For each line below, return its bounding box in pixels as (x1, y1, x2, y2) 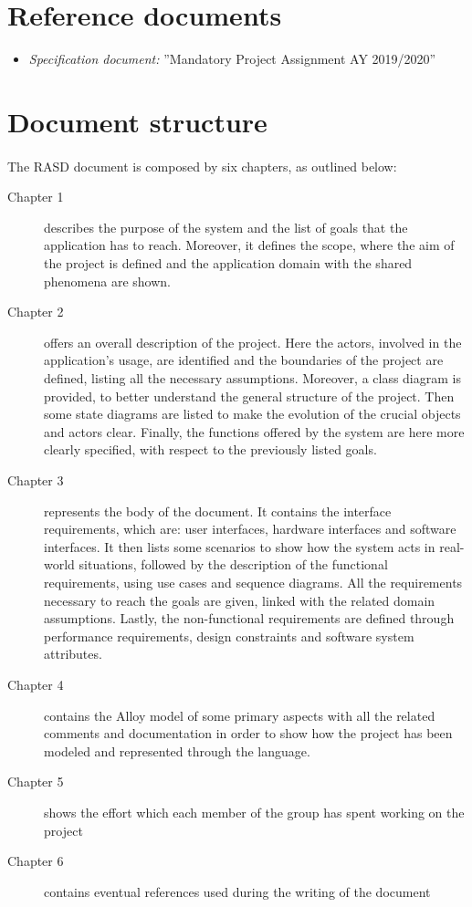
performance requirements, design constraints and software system (44, 626, 414, 645)
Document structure (7, 102, 267, 140)
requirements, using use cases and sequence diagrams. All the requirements (44, 572, 463, 591)
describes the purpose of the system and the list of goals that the (44, 217, 408, 236)
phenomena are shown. (44, 271, 171, 290)
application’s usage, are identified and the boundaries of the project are (44, 350, 444, 370)
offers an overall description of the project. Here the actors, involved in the (44, 332, 462, 351)
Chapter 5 (7, 772, 64, 791)
